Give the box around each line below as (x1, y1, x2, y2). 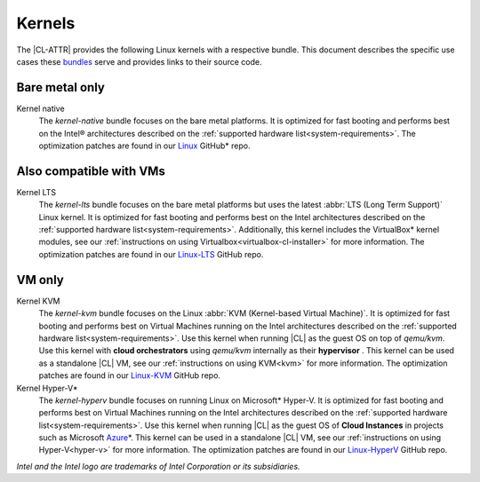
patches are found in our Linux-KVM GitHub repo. (38, 370, 221, 381)
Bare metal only (16, 80, 106, 95)
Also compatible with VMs (16, 163, 166, 178)
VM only (16, 272, 64, 288)
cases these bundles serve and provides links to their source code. (16, 56, 262, 67)
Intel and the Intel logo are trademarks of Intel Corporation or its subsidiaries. (16, 461, 301, 471)
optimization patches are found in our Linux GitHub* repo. (38, 140, 251, 151)
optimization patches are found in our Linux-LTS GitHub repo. (38, 249, 264, 259)
